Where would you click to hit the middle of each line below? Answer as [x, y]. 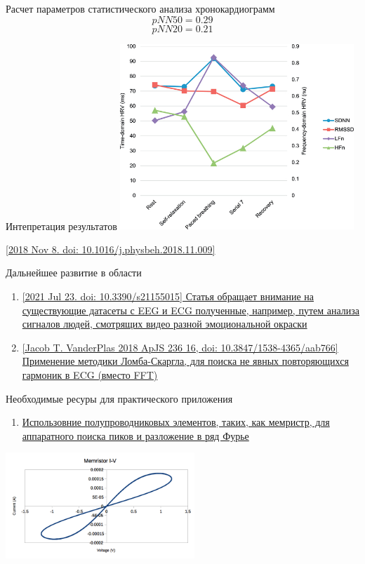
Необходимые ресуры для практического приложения [119, 398]
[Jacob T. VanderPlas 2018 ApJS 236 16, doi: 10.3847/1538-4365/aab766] [180, 347]
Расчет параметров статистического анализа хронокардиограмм [140, 8]
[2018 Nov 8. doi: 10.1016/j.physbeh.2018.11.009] [111, 249]
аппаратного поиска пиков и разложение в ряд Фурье [135, 435]
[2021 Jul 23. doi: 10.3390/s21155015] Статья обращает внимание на [168, 296]
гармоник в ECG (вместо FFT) [90, 374]
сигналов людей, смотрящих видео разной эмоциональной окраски [165, 324]
